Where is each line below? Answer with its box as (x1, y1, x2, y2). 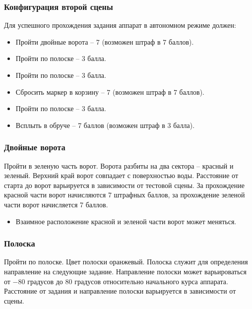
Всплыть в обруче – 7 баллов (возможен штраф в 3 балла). (15, 120, 195, 130)
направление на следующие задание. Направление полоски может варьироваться (4, 266, 247, 276)
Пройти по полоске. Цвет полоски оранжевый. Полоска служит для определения (4, 256, 248, 267)
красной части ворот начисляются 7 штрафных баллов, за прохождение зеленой (4, 189, 245, 200)
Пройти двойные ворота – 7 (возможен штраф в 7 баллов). (15, 36, 194, 47)
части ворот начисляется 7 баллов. (4, 199, 108, 209)
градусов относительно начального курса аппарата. (74, 276, 228, 286)
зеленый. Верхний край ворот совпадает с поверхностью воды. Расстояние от (4, 170, 239, 181)
